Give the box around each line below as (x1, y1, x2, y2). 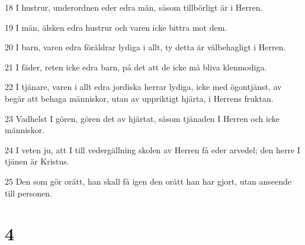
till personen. (5, 186, 52, 199)
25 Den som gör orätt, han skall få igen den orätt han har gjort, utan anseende (5, 175, 292, 187)
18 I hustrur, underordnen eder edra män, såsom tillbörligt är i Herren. (5, 1, 263, 13)
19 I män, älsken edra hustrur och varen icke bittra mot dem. (5, 21, 227, 33)
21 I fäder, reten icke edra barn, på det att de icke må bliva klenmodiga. (5, 60, 267, 73)
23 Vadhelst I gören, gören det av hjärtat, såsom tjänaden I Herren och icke (5, 112, 280, 124)
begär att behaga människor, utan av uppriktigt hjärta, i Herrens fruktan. (5, 92, 274, 104)
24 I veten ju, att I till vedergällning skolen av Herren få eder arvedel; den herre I (5, 143, 300, 156)
